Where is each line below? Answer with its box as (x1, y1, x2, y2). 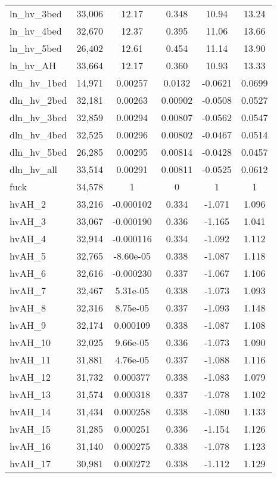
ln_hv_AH (10, 58, 57, 72)
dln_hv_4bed (10, 128, 67, 141)
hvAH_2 (10, 197, 46, 211)
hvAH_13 (10, 387, 51, 401)
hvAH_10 (10, 335, 51, 349)
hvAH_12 (10, 370, 51, 384)
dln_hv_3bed (10, 110, 67, 124)
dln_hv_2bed (10, 93, 67, 107)
